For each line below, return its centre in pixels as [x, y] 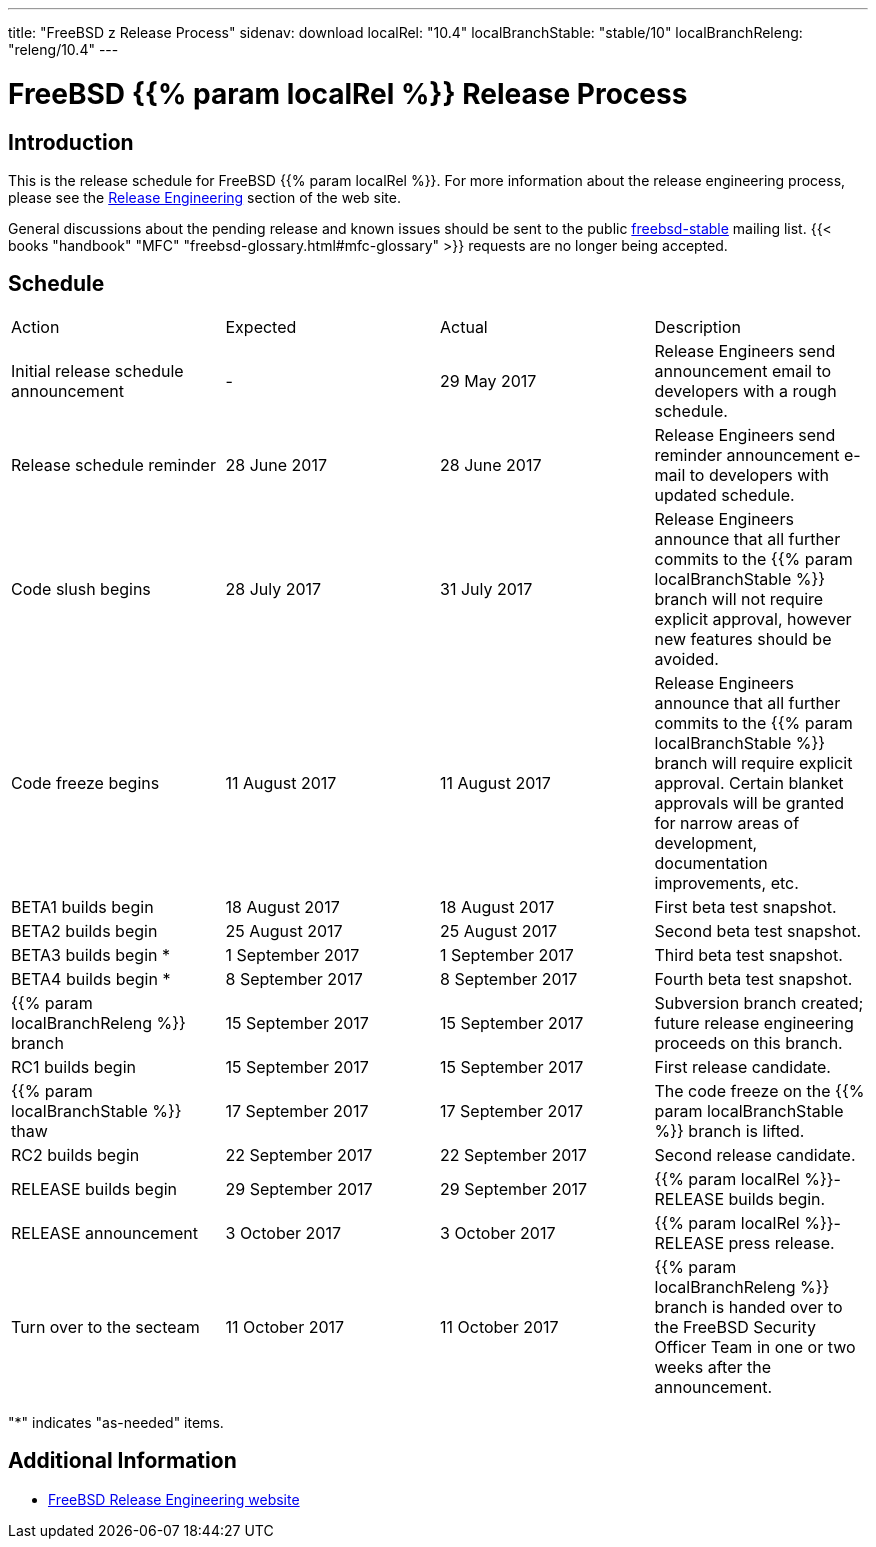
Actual [464, 326]
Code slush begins [81, 588]
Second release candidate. [755, 1154]
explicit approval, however [753, 618]
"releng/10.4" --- [63, 49]
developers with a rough [745, 390]
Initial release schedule [97, 370]
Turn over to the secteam [105, 1326]
